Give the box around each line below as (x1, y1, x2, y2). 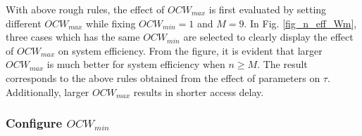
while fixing (86, 15, 136, 30)
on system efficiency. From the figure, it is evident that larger (58, 43, 323, 57)
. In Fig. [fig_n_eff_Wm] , (244, 15, 357, 30)
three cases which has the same (6, 29, 140, 44)
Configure (6, 114, 63, 132)
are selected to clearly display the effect (183, 29, 354, 44)
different (6, 15, 42, 30)
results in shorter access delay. (133, 84, 264, 99)
